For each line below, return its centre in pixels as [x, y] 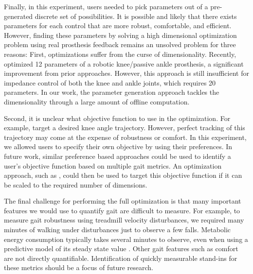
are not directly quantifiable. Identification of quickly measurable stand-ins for [121, 258]
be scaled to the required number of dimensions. [76, 184]
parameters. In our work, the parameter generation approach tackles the [112, 92]
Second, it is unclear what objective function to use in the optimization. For [117, 118]
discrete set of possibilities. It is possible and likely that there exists [136, 16]
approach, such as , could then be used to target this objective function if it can [123, 175]
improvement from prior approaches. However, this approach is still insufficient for [126, 73]
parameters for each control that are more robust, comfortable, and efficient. [118, 26]
